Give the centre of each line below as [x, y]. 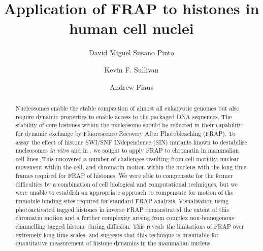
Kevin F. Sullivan [131, 69]
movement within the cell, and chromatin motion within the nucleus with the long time [131, 167]
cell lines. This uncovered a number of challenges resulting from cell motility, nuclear [127, 158]
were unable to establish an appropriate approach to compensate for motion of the [124, 192]
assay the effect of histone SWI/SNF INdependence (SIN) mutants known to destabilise [131, 142]
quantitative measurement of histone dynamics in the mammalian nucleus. [114, 243]
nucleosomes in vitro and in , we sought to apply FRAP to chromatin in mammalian [127, 150]
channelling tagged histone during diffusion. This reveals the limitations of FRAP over [130, 226]
